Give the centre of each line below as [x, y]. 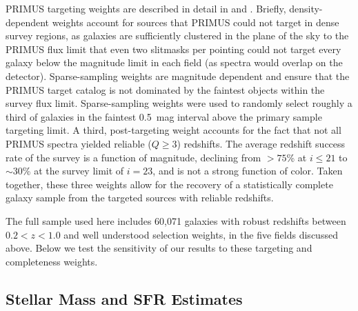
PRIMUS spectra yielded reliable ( [79, 143]
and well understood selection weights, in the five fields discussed [201, 234]
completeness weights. [52, 261]
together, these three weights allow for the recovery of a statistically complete [169, 184]
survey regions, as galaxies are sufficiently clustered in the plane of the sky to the [177, 36]
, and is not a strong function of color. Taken [248, 171]
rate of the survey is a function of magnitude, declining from [133, 157]
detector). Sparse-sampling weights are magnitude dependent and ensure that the [178, 76]
